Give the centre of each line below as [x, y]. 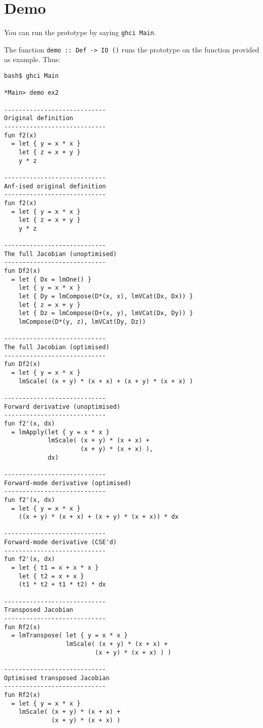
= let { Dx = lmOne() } [51, 279]
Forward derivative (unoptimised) [62, 407]
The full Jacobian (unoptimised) [60, 254]
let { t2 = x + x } [51, 576]
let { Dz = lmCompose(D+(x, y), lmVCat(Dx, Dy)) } [106, 313]
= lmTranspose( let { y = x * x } [70, 636]
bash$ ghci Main [31, 76]
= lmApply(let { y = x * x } [60, 432]
